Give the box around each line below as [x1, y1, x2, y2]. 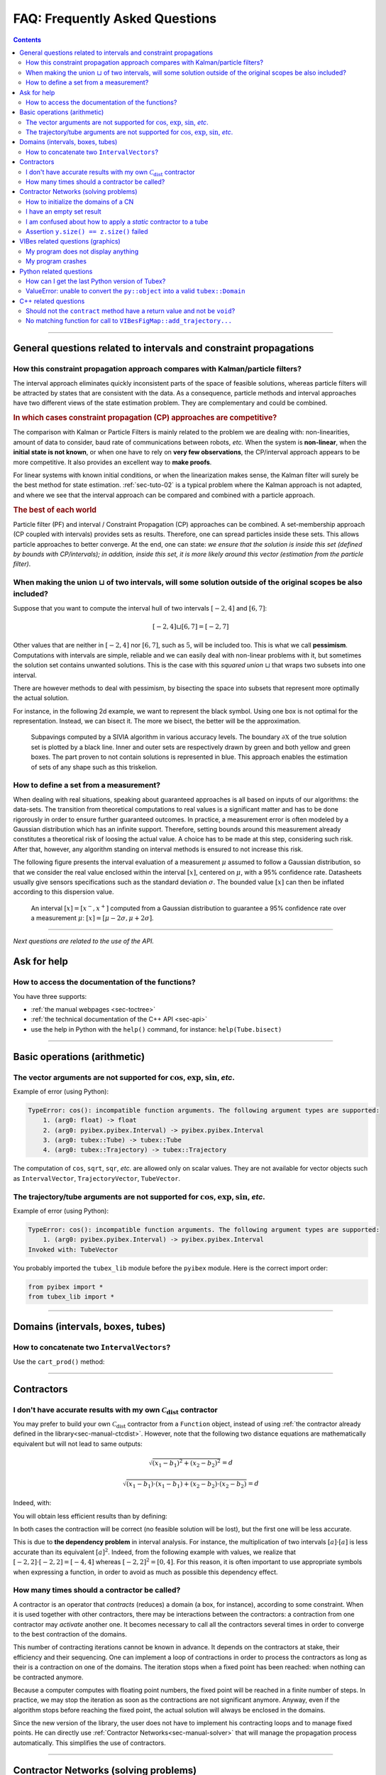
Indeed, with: [13, 1499, 52, 1507]
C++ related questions [19, 297, 85, 305]
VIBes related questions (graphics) [19, 237, 121, 246]
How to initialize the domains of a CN [26, 197, 134, 206]
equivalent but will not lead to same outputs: [13, 1439, 143, 1448]
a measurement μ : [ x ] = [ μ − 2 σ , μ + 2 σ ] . [31, 914, 154, 922]
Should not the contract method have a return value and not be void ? [26, 307, 236, 315]
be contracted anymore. [13, 1673, 84, 1681]
